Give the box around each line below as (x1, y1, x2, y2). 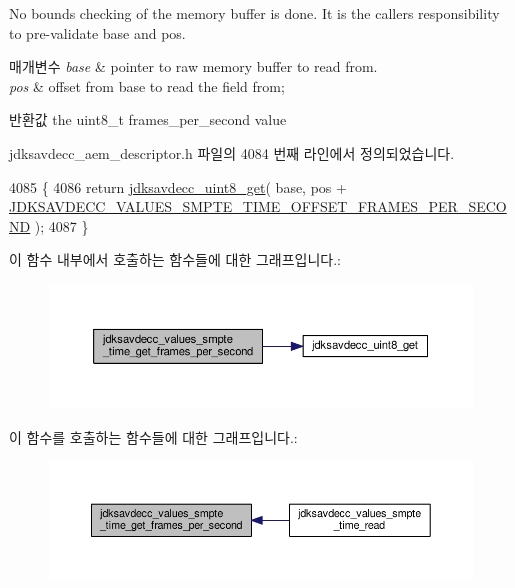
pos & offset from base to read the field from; (9, 75, 285, 96)
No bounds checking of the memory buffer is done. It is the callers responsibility (9, 3, 500, 23)
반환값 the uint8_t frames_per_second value (9, 109, 287, 130)
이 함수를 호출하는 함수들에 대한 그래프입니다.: (9, 426, 298, 447)
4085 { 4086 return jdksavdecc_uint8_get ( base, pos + (9, 176, 347, 197)
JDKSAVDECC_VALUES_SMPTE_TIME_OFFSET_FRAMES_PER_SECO (9, 196, 507, 217)
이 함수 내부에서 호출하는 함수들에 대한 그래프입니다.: (9, 249, 341, 270)
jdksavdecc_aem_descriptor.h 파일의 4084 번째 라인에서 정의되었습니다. (9, 142, 455, 163)
